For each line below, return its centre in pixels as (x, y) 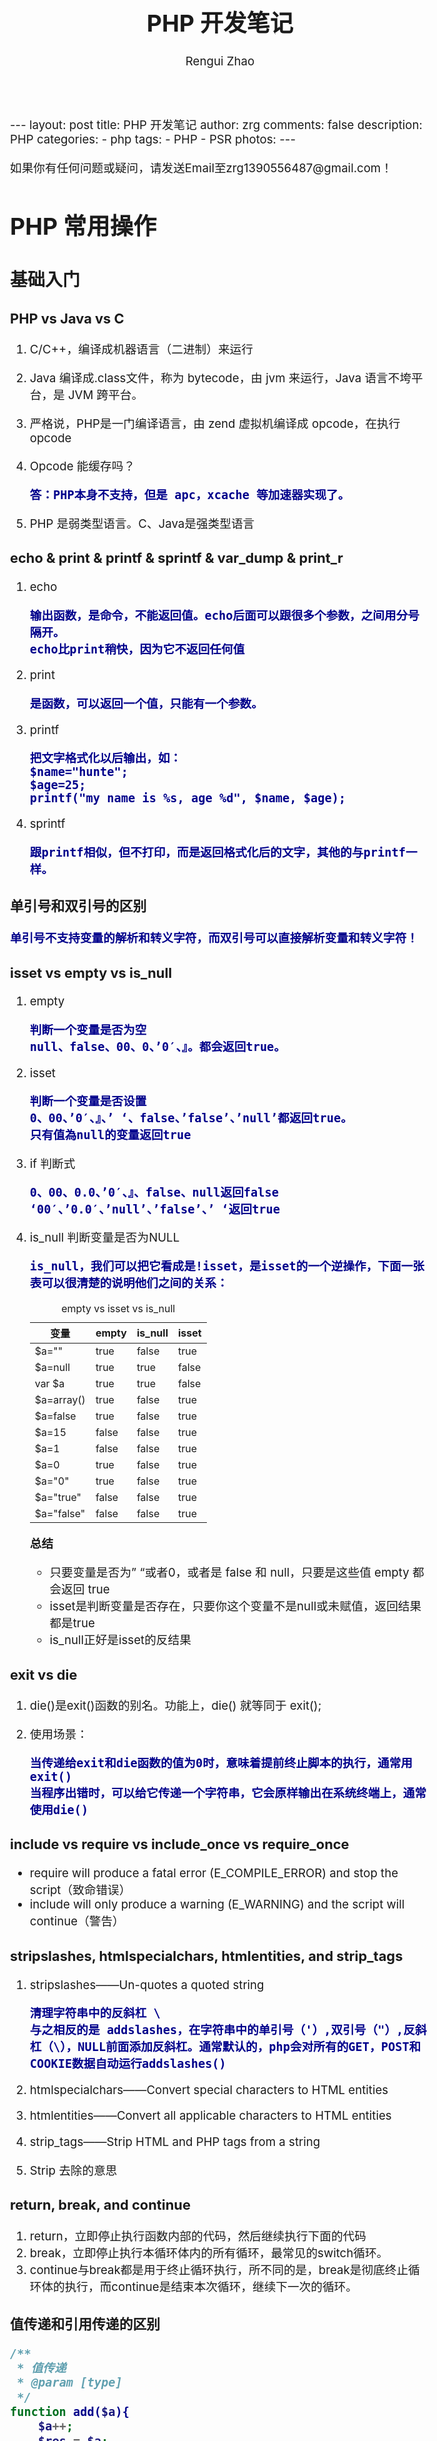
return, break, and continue (100, 2205)
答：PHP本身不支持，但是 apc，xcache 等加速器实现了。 (189, 495)
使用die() (59, 1809)
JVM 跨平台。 (105, 395)
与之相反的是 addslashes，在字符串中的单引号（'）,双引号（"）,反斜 (228, 2030)
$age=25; (58, 785)
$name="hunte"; (79, 772)
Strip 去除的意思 (73, 2170)
